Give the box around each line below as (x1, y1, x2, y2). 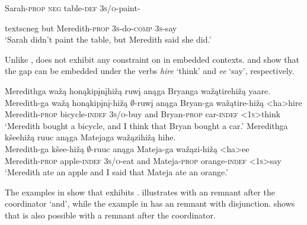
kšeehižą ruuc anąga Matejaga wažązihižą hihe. (5, 131, 176, 143)
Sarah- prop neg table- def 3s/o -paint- (5, 2, 140, 14)
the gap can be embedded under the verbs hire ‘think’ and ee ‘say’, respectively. (5, 65, 295, 77)
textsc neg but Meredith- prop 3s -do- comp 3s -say (5, 21, 177, 34)
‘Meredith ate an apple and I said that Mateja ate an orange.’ (5, 166, 229, 178)
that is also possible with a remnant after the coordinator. (5, 208, 216, 221)
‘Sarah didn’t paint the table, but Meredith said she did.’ (5, 33, 212, 46)
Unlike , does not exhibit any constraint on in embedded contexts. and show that (5, 53, 299, 65)
